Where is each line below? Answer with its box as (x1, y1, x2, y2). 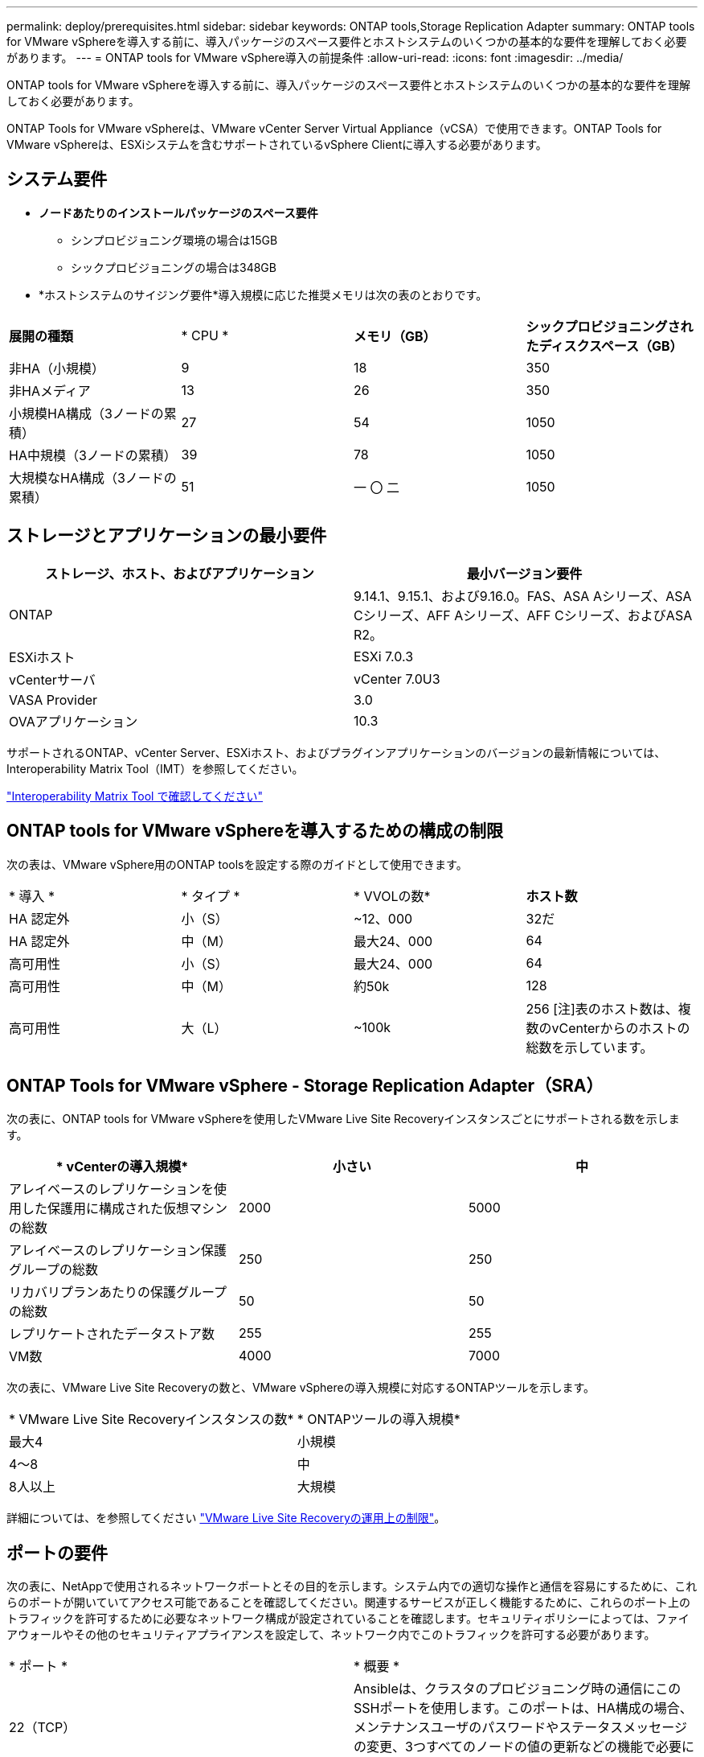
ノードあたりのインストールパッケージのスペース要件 (39, 205, 318, 220)
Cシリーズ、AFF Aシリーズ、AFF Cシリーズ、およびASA (354, 607, 693, 623)
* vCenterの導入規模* (55, 1158, 189, 1175)
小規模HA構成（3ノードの (9, 405, 164, 422)
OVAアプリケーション (9, 713, 138, 730)
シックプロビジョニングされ (526, 318, 694, 335)
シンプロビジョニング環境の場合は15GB (71, 232, 278, 247)
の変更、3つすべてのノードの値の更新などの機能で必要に (354, 1738, 695, 1755)
